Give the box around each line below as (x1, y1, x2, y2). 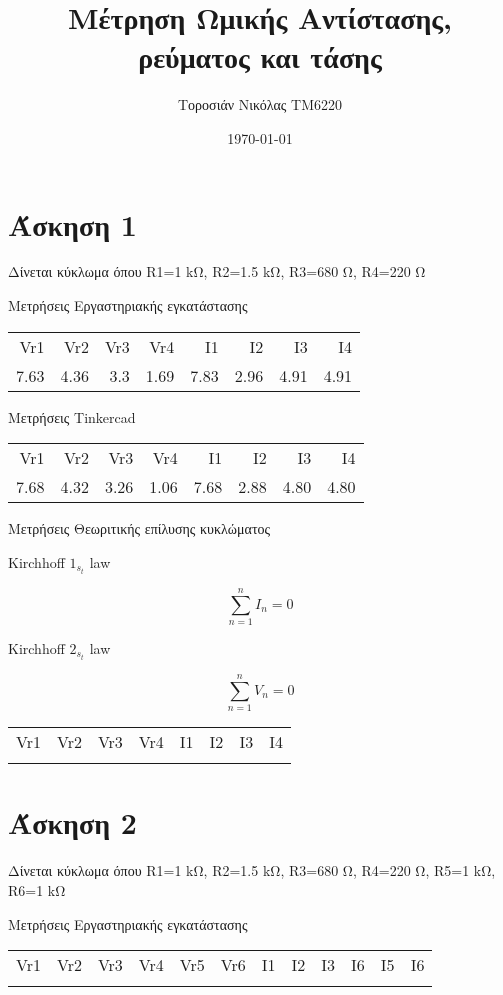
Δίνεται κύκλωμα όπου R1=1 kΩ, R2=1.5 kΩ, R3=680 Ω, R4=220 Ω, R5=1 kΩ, (8, 860, 496, 881)
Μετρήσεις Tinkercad (8, 406, 136, 427)
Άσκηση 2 (8, 802, 137, 843)
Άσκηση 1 (8, 203, 137, 244)
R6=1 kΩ (8, 879, 66, 900)
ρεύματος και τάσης (138, 36, 382, 77)
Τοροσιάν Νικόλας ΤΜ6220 (177, 94, 343, 115)
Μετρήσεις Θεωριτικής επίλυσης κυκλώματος (8, 518, 271, 539)
